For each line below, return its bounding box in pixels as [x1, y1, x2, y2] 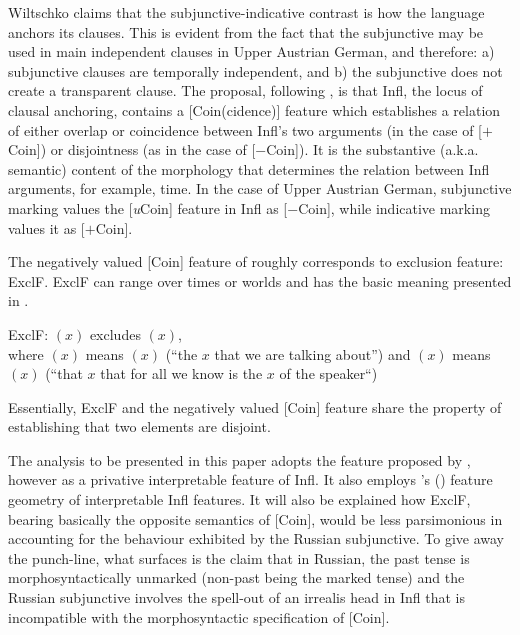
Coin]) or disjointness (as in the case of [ [8, 139, 256, 160]
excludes [89, 323, 141, 344]
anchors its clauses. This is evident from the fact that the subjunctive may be [8, 21, 484, 42]
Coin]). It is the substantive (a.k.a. [266, 139, 479, 160]
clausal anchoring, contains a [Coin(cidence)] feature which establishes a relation [8, 99, 501, 120]
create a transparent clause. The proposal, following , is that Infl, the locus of [8, 80, 483, 101]
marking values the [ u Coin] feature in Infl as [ [8, 197, 288, 218]
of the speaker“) [279, 363, 378, 384]
